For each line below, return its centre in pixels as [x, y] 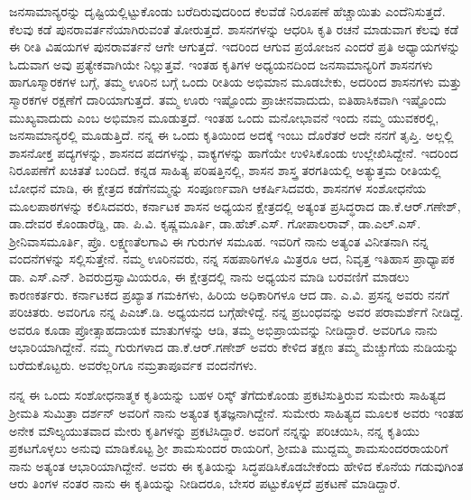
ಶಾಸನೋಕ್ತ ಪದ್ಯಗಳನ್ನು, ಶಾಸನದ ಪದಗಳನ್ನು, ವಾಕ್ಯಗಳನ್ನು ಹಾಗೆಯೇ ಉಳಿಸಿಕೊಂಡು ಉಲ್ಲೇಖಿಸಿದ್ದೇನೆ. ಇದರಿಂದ [234, 152]
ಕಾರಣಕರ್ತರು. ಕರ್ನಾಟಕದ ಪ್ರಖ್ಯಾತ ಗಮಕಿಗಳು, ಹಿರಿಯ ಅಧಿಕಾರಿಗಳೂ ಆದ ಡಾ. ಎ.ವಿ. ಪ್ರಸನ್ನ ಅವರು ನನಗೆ [229, 294]
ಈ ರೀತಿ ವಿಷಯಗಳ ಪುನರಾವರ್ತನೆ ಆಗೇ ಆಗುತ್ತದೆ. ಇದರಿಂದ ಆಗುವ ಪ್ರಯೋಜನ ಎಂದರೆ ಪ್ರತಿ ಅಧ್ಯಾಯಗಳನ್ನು [235, 46]
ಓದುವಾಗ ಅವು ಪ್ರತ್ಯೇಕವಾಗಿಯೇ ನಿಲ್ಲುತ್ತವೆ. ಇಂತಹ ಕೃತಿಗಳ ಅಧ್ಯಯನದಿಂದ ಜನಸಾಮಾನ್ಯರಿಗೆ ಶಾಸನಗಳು [221, 64]
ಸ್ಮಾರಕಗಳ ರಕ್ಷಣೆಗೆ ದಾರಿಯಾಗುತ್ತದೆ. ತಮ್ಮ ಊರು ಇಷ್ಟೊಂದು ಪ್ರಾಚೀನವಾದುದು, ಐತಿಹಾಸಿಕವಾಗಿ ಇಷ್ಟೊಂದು [228, 99]
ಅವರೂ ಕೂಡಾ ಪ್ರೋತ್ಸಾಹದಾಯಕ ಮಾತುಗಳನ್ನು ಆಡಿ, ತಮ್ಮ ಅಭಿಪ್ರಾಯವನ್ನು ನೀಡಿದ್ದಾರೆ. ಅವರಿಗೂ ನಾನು [223, 329]
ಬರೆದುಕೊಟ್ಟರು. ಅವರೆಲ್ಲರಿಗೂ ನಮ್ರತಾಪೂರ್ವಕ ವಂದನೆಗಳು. [133, 364]
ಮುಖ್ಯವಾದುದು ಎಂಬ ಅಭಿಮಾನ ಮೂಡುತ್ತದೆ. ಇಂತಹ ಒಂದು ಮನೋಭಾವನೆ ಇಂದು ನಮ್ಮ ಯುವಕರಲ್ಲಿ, [224, 117]
